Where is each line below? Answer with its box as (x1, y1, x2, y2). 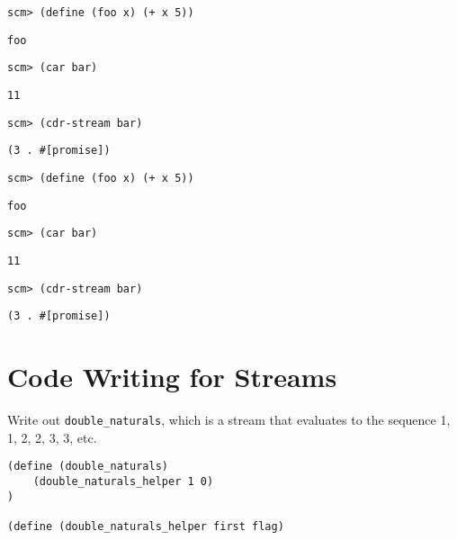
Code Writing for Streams (7, 358, 337, 395)
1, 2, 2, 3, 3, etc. (7, 427, 97, 446)
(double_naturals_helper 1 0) (32, 474, 214, 488)
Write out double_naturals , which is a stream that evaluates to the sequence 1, (7, 410, 451, 428)
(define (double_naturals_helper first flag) (7, 519, 284, 533)
